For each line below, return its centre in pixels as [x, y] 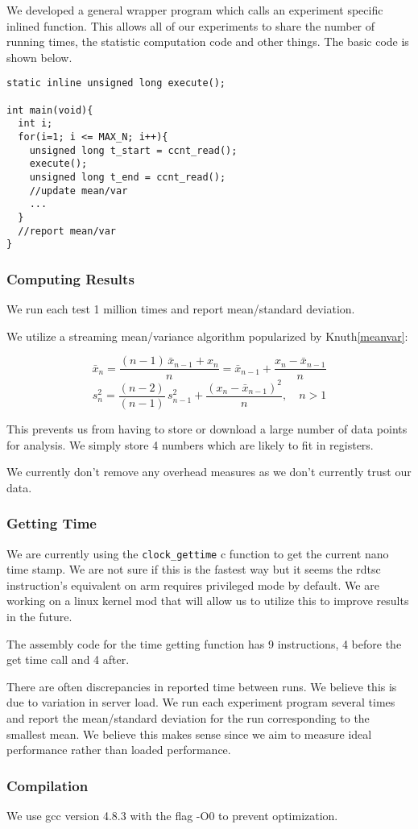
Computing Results [70, 278]
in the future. [39, 616]
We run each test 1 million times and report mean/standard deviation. [181, 309]
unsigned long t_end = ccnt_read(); [128, 177]
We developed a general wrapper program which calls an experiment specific [195, 10]
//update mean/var [79, 191]
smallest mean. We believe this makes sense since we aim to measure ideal [189, 734]
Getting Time [52, 523]
